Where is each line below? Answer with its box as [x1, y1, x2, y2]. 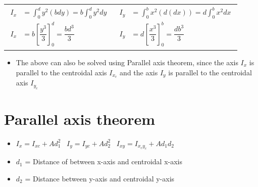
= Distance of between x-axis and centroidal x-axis [25, 156, 182, 167]
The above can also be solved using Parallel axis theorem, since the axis [16, 57, 238, 67]
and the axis [120, 67, 158, 77]
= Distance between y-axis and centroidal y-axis [25, 173, 175, 183]
